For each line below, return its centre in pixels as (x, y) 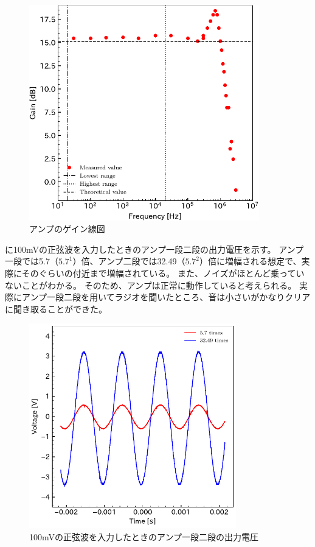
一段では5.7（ (32, 261)
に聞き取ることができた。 (56, 309)
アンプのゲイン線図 (67, 229)
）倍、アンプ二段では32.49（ (129, 261)
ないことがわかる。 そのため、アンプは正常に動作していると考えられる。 (151, 285)
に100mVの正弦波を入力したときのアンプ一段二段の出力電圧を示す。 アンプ (154, 249)
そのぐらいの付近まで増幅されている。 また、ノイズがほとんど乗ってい (163, 273)
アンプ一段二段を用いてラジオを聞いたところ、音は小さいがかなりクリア (166, 297)
